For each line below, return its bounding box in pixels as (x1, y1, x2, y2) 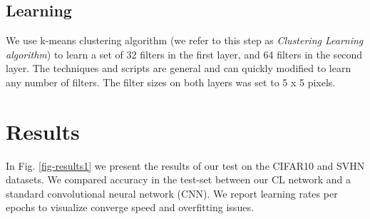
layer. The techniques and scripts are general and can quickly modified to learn (6, 61, 351, 76)
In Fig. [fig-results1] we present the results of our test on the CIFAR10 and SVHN (6, 158, 365, 173)
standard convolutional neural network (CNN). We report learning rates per (6, 185, 338, 200)
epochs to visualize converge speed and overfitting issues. (6, 200, 254, 215)
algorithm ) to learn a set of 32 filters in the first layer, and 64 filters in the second (6, 46, 363, 61)
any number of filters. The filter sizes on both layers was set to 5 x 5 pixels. (6, 74, 336, 89)
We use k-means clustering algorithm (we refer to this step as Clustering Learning (6, 33, 364, 48)
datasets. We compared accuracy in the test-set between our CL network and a (6, 172, 351, 187)
